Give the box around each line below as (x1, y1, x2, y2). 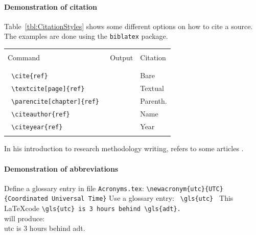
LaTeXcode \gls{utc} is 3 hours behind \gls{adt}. (4, 203, 181, 214)
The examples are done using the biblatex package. (4, 31, 168, 41)
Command (8, 52, 40, 63)
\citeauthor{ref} (11, 111, 70, 119)
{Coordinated (4, 195, 48, 203)
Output (110, 52, 133, 63)
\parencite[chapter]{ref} (11, 98, 99, 106)
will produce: (4, 213, 45, 223)
